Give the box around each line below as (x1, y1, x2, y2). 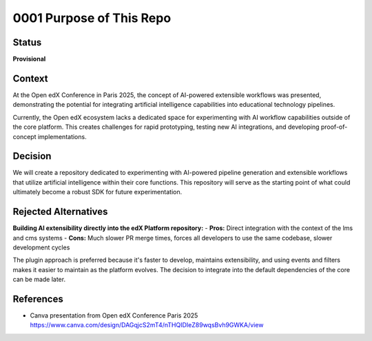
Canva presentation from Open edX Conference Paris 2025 (30, 311, 198, 320)
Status (12, 37, 42, 48)
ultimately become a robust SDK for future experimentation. (12, 188, 183, 196)
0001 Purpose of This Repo (12, 10, 172, 25)
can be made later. (12, 276, 65, 284)
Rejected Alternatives (12, 206, 108, 218)
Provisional (12, 55, 46, 63)
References (12, 293, 63, 304)
